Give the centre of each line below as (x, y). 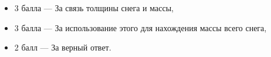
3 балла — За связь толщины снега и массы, (94, 8)
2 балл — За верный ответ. (63, 47)
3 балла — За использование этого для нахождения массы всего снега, (140, 27)
